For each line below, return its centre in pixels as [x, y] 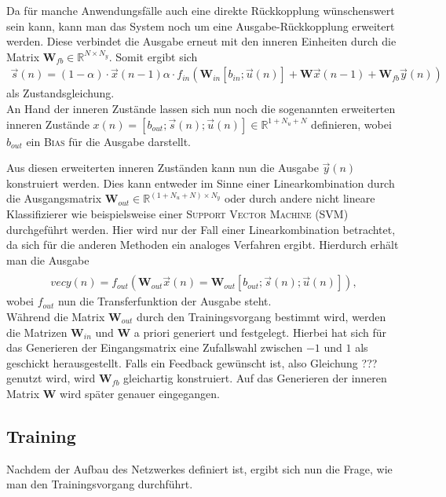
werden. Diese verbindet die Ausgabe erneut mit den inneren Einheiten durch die [201, 41]
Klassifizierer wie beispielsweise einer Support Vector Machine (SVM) [177, 213]
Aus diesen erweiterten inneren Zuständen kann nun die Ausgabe [163, 168]
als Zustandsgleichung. [60, 93]
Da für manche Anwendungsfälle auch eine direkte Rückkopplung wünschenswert [201, 10]
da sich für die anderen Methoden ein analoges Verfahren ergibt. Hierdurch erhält [203, 245]
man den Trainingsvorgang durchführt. [100, 484]
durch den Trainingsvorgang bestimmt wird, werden [261, 316]
